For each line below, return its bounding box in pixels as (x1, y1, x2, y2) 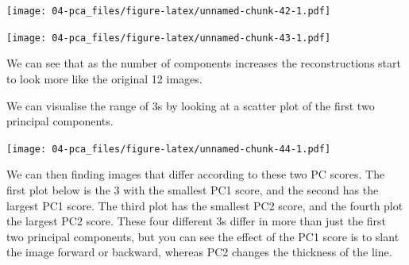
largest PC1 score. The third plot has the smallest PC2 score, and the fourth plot (6, 197, 403, 213)
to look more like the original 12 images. (6, 70, 203, 86)
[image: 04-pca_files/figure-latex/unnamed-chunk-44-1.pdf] (6, 143, 331, 155)
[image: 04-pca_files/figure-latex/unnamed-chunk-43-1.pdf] (6, 32, 331, 44)
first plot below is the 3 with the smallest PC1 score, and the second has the (6, 181, 379, 198)
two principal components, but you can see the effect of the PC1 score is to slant (6, 228, 399, 244)
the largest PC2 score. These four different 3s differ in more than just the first (6, 213, 387, 229)
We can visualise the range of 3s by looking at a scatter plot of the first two (6, 97, 375, 113)
